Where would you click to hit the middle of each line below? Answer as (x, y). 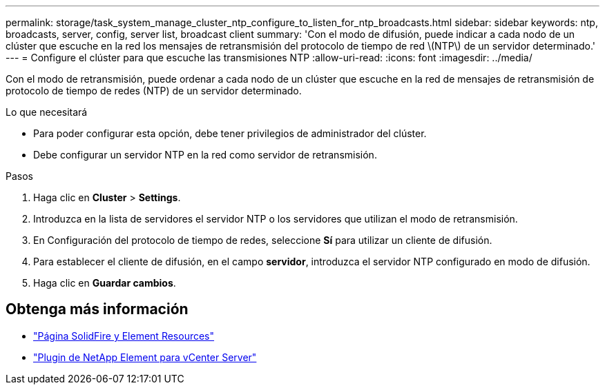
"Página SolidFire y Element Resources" (124, 336)
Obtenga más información (97, 309)
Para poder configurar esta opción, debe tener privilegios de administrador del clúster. (230, 133)
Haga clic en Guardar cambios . (105, 283)
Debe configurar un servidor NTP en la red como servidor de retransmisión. (205, 155)
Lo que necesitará (47, 112)
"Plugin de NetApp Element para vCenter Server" (145, 357)
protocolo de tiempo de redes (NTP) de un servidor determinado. (154, 91)
